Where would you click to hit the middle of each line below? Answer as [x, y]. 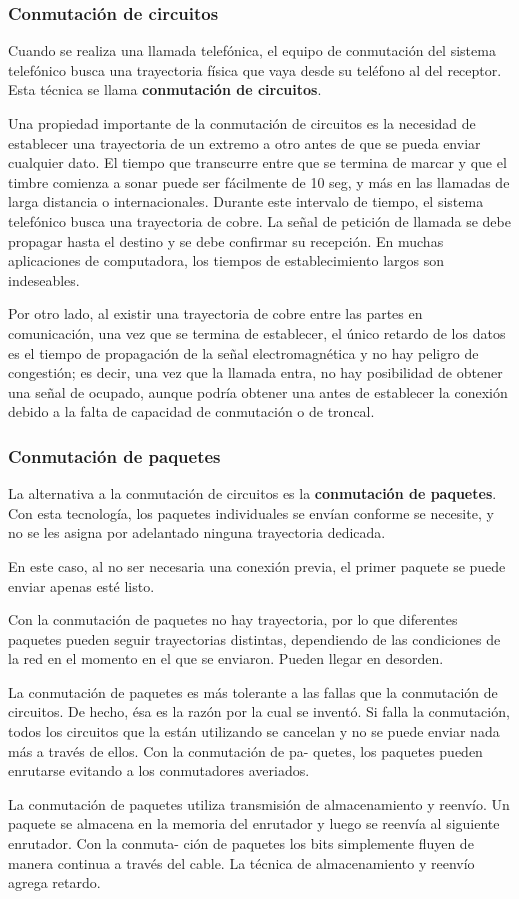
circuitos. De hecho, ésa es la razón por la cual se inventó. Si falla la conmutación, [259, 711]
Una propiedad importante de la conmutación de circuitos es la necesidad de [242, 123]
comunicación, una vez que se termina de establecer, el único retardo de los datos [257, 332]
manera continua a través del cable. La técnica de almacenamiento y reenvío [241, 862]
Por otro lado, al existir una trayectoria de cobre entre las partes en [215, 313]
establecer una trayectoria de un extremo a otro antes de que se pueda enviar [244, 142]
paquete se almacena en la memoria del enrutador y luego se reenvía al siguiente [254, 823]
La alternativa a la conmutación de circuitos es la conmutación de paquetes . [252, 493]
